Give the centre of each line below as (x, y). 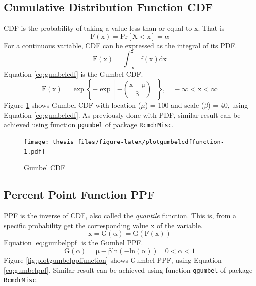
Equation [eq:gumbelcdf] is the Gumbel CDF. (74, 73)
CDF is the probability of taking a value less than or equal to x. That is (114, 28)
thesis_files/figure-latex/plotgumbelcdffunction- (138, 142)
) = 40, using (228, 105)
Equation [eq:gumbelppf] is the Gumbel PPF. (74, 242)
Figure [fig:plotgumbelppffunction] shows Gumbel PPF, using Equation (113, 260)
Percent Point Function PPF (80, 195)
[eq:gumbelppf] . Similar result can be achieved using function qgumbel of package (128, 269)
